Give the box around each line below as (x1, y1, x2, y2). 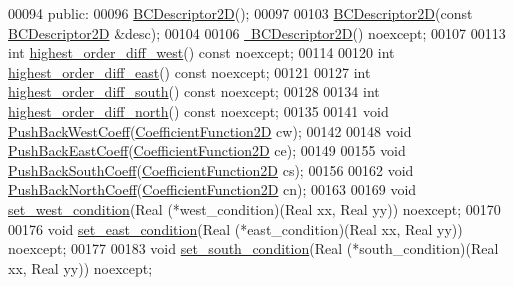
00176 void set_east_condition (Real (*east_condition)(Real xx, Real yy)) (8, 218, 463, 239)
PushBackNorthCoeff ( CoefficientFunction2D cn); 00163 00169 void (8, 179, 417, 200)
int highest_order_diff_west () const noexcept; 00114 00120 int (8, 42, 395, 63)
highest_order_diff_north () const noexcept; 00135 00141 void (8, 100, 389, 121)
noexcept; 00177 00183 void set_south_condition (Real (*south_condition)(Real (8, 238, 499, 259)
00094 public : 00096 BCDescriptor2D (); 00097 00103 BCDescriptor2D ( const (8, 3, 473, 23)
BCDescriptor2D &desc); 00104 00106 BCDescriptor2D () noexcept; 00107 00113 (8, 22, 506, 43)
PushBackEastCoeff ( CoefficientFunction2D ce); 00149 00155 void (8, 140, 406, 161)
